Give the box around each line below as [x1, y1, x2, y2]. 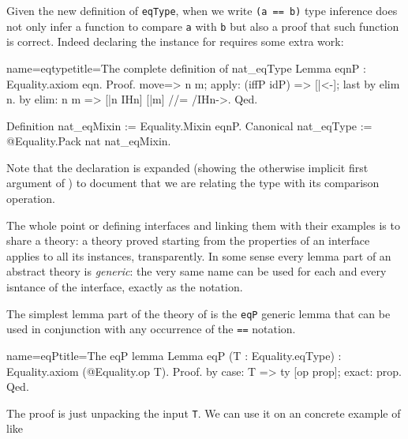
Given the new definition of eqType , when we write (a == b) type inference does [6, 2, 398, 18]
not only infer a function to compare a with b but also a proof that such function [6, 17, 399, 34]
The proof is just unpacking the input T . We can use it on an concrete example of [6, 404, 401, 421]
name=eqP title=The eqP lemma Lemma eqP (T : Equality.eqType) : [6, 347, 342, 363]
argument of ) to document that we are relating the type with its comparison [6, 174, 380, 191]
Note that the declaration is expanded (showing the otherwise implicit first [6, 159, 369, 175]
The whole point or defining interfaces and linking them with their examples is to [6, 216, 400, 233]
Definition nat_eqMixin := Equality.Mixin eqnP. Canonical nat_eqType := [6, 117, 372, 133]
